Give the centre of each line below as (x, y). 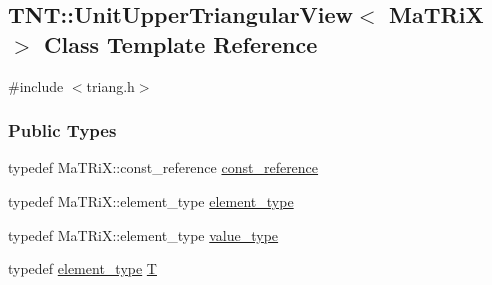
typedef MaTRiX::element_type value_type (143, 234)
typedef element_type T (82, 268)
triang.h (110, 85)
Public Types (62, 130)
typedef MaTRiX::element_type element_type (151, 201)
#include (36, 85)
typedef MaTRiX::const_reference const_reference (163, 167)
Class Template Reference (181, 43)
